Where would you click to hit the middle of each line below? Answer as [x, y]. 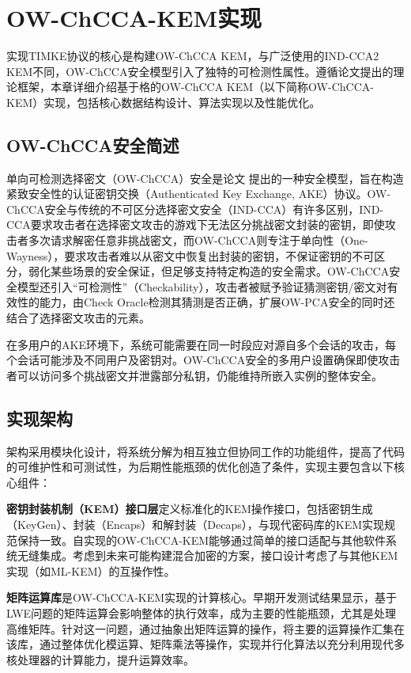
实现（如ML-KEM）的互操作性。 [91, 570]
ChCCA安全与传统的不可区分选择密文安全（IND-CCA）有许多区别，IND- [195, 209]
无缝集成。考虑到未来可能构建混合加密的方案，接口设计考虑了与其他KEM [207, 555]
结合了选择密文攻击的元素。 [78, 318]
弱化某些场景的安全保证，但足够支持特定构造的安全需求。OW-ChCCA [209, 271]
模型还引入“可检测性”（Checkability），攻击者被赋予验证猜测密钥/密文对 [202, 286]
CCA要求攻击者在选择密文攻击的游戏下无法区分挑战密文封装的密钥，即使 [196, 224]
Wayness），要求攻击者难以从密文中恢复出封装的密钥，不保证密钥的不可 [190, 255]
